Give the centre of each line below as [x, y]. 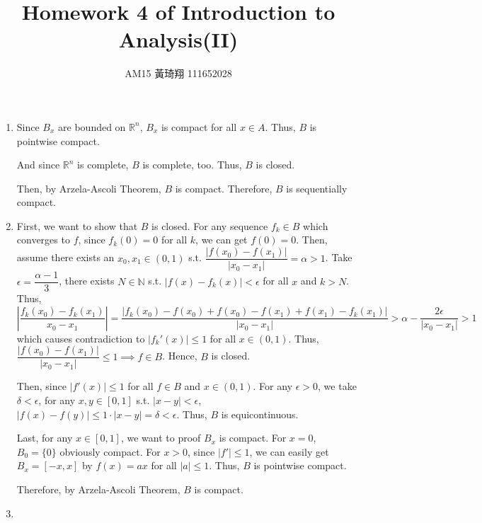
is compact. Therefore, [224, 188]
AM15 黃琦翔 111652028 [178, 73]
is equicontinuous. [260, 414]
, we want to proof [161, 438]
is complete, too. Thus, [192, 165]
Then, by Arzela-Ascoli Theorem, [89, 188]
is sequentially [317, 188]
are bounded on [92, 126]
